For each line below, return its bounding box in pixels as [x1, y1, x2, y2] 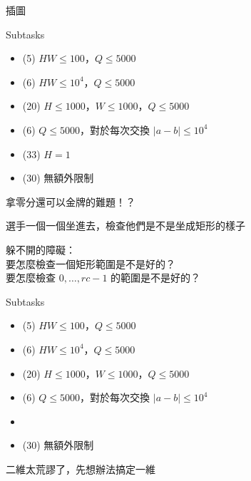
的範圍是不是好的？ [111, 270, 201, 285]
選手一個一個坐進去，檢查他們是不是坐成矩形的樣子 [6, 218, 245, 233]
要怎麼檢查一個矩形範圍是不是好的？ [6, 256, 175, 271]
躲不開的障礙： [6, 242, 76, 257]
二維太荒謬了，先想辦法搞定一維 [6, 461, 155, 476]
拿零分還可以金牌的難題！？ [6, 194, 135, 209]
